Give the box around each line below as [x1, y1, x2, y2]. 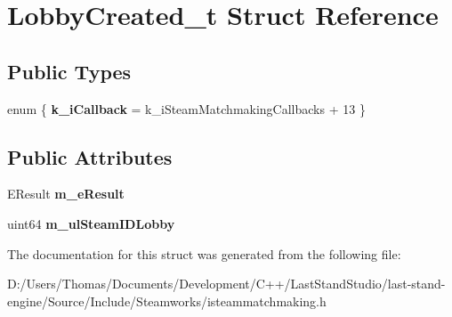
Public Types [7, 57, 132, 85]
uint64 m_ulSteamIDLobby [7, 214, 175, 232]
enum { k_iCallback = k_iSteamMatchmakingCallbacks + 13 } [7, 99, 366, 118]
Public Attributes [7, 142, 173, 170]
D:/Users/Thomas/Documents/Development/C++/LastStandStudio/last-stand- [7, 274, 446, 293]
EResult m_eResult [7, 184, 125, 203]
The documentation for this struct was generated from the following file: [7, 244, 401, 263]
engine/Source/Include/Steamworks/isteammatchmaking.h [7, 291, 327, 310]
